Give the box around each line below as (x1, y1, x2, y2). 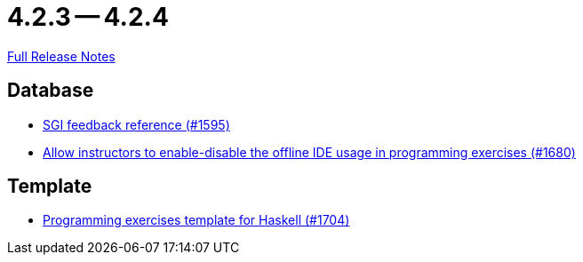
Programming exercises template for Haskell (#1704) (43, 212, 350, 228)
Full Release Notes (7, 48, 116, 64)
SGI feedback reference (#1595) (43, 116, 230, 132)
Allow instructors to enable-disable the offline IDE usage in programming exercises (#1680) (43, 144, 576, 160)
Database (7, 79, 94, 102)
